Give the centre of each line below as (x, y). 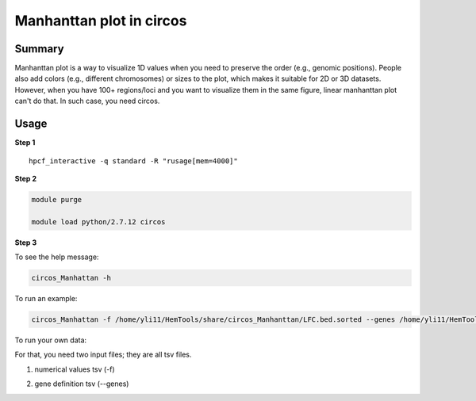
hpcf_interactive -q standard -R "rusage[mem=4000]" (133, 161)
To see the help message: (57, 257)
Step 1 (25, 143)
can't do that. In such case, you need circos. (87, 101)
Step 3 (26, 243)
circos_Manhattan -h (71, 278)
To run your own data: (51, 340)
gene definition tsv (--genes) (82, 384)
